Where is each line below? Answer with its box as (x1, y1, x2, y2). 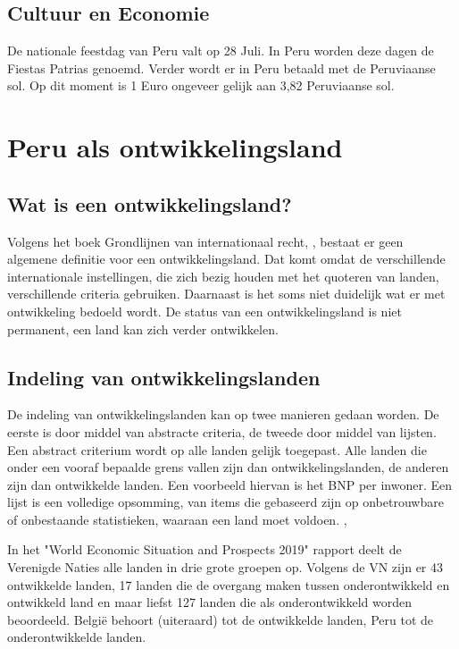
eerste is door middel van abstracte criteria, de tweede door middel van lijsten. (7, 422, 437, 441)
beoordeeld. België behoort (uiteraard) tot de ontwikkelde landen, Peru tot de (7, 610, 434, 628)
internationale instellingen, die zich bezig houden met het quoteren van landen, (7, 266, 439, 285)
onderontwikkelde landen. (7, 628, 146, 646)
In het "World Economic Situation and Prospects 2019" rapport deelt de (7, 540, 402, 559)
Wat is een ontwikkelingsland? (7, 190, 292, 217)
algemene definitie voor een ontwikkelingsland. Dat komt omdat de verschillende (7, 249, 446, 268)
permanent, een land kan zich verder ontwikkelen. (7, 319, 279, 338)
